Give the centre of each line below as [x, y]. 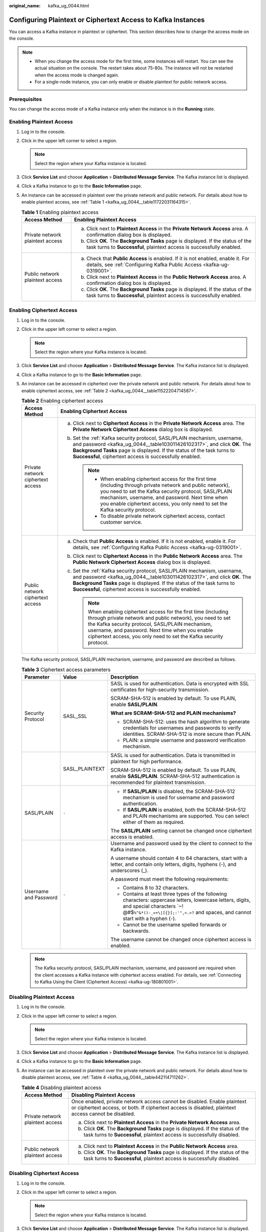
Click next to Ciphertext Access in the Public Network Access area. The [158, 556]
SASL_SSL [75, 716]
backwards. [136, 931]
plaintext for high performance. [147, 761]
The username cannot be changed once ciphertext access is [181, 940]
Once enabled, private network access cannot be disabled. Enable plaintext [159, 1101]
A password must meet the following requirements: [170, 879]
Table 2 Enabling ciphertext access [62, 401]
